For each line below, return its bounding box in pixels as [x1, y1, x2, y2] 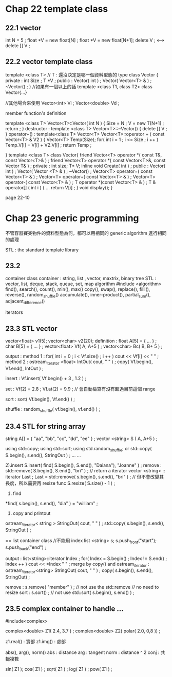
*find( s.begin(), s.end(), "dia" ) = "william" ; [5, 501, 98, 507]
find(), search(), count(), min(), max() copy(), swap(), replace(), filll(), [5, 286, 150, 292]
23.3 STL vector [5, 324, 58, 333]
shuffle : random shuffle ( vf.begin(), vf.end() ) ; [5, 406, 101, 413]
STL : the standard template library [5, 247, 79, 253]
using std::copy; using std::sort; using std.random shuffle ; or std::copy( [5, 446, 152, 453]
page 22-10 [5, 194, 30, 201]
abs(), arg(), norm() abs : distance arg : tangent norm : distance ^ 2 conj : [5, 649, 160, 655]
